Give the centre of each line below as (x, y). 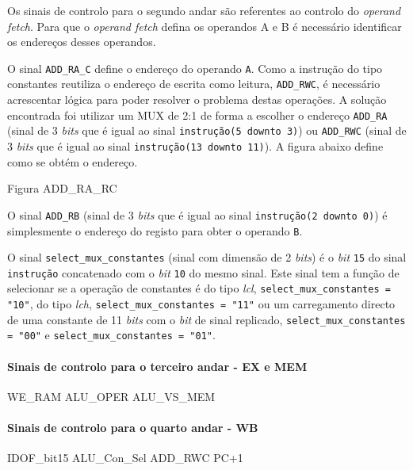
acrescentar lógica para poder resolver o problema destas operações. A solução (197, 99)
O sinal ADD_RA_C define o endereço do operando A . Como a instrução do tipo (195, 68)
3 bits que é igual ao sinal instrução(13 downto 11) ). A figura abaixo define (195, 146)
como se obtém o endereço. (73, 161)
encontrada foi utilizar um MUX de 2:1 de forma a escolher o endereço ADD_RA (197, 115)
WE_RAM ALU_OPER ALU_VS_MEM (111, 396)
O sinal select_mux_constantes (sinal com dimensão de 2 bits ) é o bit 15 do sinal (207, 257)
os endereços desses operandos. (82, 42)
